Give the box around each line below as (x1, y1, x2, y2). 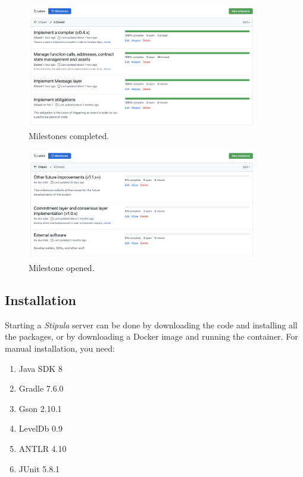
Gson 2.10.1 (18, 402, 62, 414)
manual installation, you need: (5, 342, 115, 355)
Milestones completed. (29, 129, 110, 141)
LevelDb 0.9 (18, 422, 63, 435)
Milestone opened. (29, 261, 95, 274)
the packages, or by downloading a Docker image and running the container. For (5, 330, 298, 343)
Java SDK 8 (18, 362, 63, 374)
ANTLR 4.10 (18, 442, 67, 455)
